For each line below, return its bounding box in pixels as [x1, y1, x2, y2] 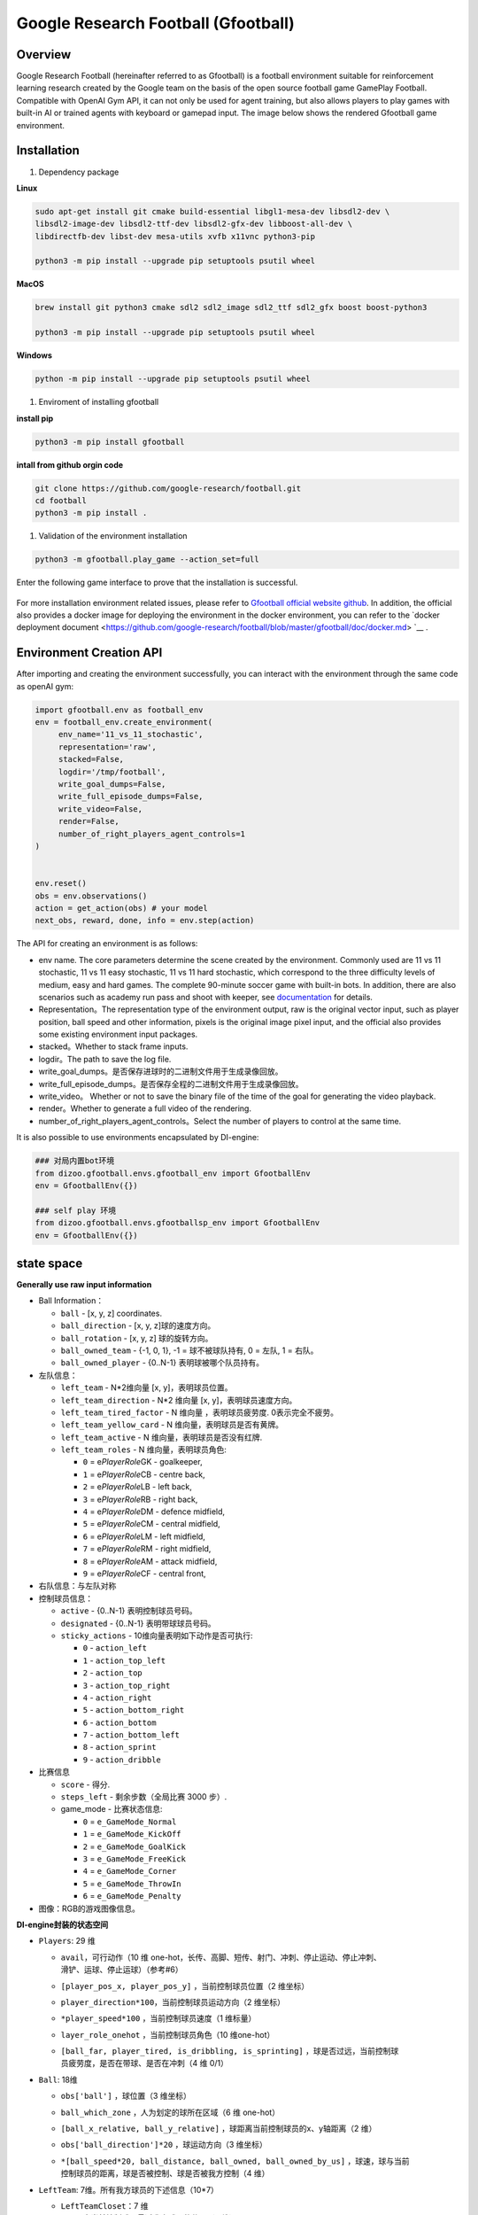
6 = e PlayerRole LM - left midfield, [82, 1531, 205, 1542]
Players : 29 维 [38, 1936, 96, 1947]
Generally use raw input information [16, 1279, 152, 1290]
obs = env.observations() [35, 890, 148, 901]
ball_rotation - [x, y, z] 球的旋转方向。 [60, 1333, 213, 1343]
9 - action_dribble [82, 1754, 161, 1765]
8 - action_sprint [82, 1742, 157, 1753]
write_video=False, [58, 804, 143, 814]
